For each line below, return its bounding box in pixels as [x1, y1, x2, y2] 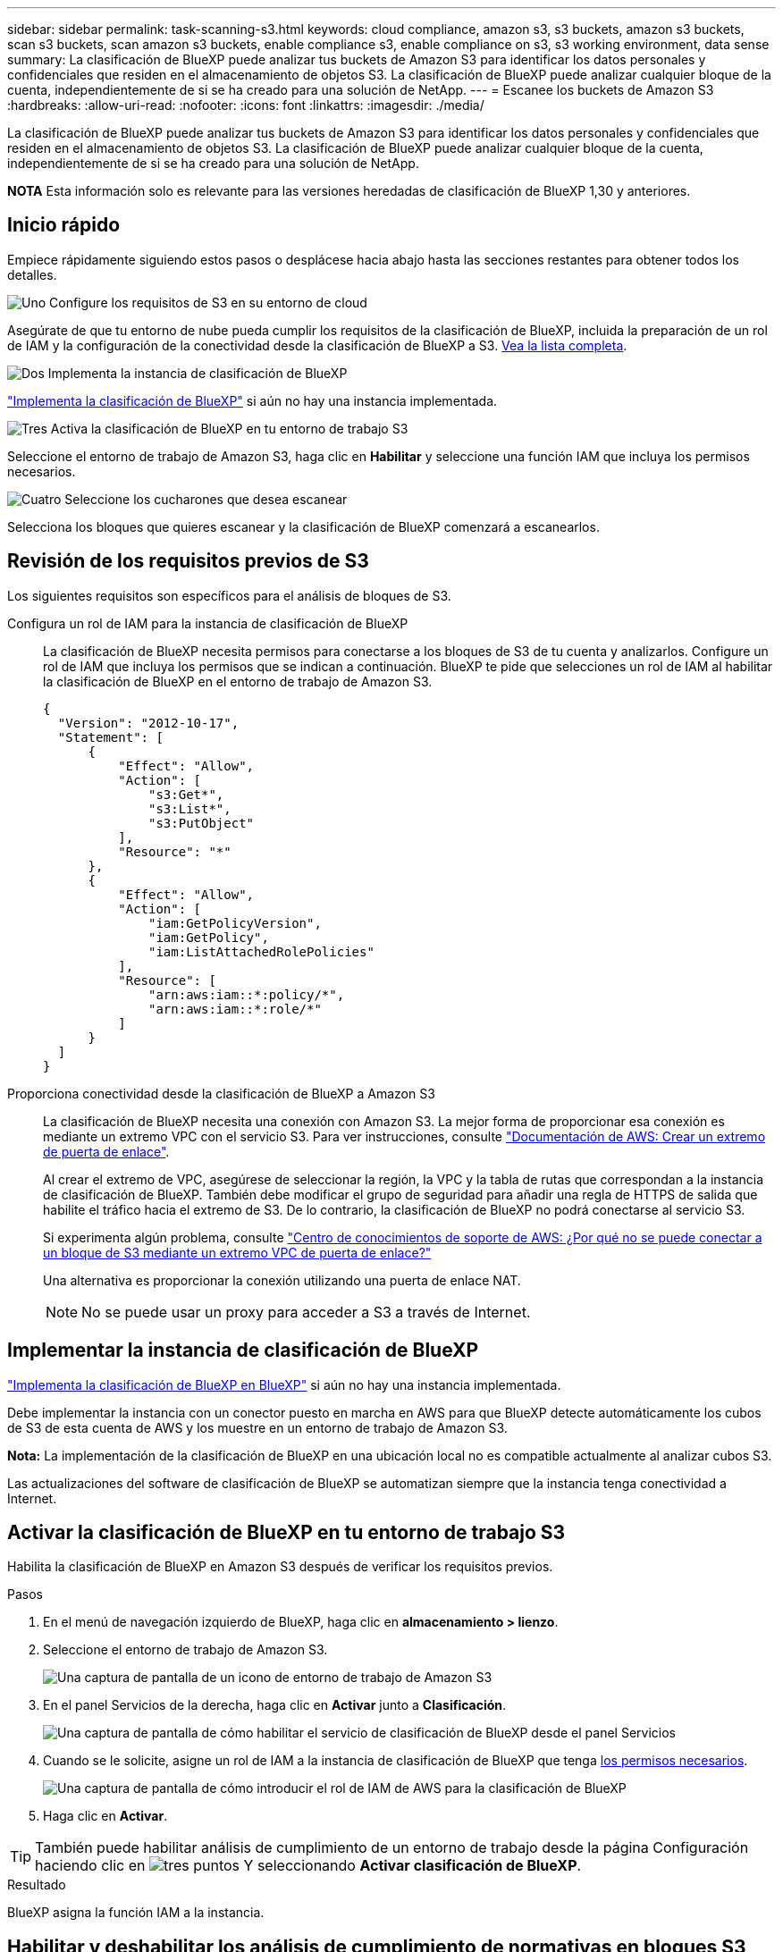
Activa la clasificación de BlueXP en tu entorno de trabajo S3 [50, 420, 408, 436]
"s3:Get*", [148, 787, 224, 802]
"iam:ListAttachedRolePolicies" [148, 944, 375, 959]
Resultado [7, 1877, 66, 1893]
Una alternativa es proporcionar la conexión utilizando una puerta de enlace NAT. [43, 1272, 521, 1288]
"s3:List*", [148, 801, 232, 816]
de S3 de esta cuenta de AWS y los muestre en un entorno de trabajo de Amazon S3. [7, 1419, 508, 1435]
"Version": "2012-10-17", [57, 715, 240, 730]
